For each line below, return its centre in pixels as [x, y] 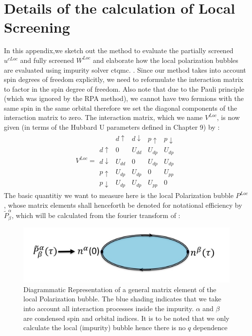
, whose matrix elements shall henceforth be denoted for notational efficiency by [123, 205]
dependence [210, 327]
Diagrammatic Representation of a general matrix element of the [120, 289]
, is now [228, 117]
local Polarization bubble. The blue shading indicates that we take [122, 299]
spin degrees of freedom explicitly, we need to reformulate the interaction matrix [124, 79]
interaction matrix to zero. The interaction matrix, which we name [103, 117]
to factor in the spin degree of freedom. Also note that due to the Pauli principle [124, 89]
